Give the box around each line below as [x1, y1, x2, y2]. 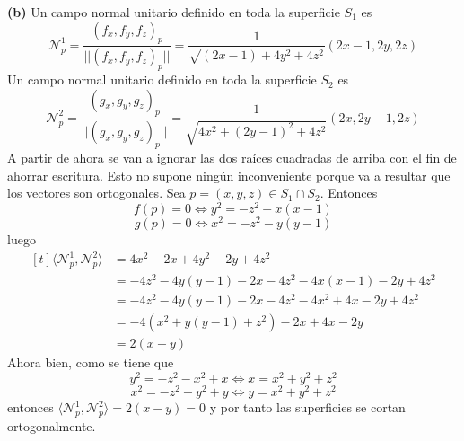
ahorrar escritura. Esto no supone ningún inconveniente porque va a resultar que [7, 165, 451, 184]
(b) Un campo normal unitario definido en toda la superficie [7, 3, 340, 21]
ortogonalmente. [7, 416, 96, 435]
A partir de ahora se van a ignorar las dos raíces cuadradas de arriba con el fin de [7, 148, 457, 167]
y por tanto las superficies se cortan [209, 398, 406, 417]
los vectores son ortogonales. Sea [7, 183, 186, 202]
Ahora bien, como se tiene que [7, 353, 174, 372]
